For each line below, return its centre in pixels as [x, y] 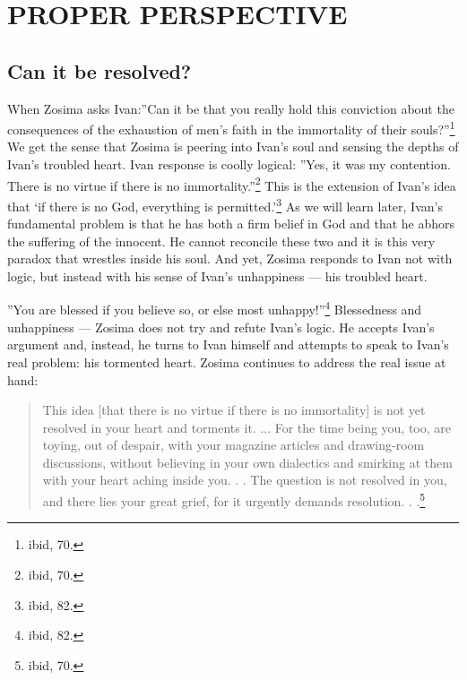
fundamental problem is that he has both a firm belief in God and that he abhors [231, 224]
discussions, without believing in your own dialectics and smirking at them [247, 462]
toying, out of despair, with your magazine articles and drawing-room [233, 445]
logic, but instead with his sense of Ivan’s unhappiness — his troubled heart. [217, 275]
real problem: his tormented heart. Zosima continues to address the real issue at [227, 362]
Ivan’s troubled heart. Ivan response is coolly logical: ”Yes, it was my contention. [229, 164]
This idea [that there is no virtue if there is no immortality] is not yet [234, 410]
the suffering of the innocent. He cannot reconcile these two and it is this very [221, 241]
